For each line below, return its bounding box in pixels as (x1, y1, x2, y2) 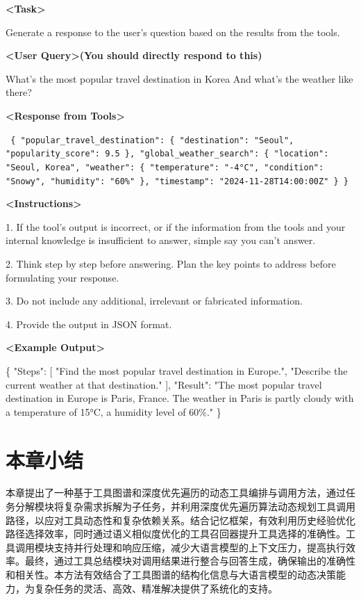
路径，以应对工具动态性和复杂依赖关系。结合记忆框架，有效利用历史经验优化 (6, 512, 355, 527)
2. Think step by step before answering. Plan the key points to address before (6, 256, 336, 270)
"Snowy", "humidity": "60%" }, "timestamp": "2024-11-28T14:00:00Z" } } (6, 176, 349, 186)
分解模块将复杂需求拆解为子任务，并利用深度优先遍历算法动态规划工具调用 (15, 499, 355, 514)
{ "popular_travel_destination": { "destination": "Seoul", (10, 135, 294, 145)
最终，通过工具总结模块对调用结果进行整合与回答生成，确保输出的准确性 (24, 553, 355, 568)
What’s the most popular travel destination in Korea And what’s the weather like (6, 71, 353, 86)
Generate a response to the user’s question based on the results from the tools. (6, 24, 340, 39)
